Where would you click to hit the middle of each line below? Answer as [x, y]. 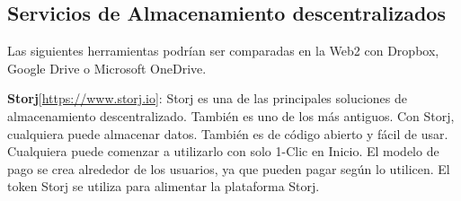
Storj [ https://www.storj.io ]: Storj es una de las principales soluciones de [208, 98]
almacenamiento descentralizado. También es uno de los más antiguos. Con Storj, [231, 115]
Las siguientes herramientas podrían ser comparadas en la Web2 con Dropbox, [223, 51]
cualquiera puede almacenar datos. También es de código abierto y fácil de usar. [228, 133]
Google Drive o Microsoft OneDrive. [107, 68]
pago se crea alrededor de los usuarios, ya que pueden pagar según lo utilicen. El [229, 168]
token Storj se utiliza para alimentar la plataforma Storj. [164, 186]
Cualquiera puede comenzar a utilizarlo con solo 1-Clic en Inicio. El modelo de [223, 151]
